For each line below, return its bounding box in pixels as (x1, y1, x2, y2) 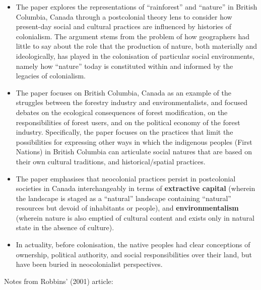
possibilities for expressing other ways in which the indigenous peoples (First (16, 136, 252, 147)
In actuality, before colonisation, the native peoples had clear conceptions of (16, 239, 250, 250)
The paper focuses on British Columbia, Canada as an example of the (16, 87, 231, 98)
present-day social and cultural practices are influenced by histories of (16, 21, 231, 32)
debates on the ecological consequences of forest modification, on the (16, 107, 228, 117)
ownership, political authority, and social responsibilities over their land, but (16, 249, 252, 259)
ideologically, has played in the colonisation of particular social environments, (16, 50, 255, 61)
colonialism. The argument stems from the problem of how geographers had (16, 31, 250, 41)
